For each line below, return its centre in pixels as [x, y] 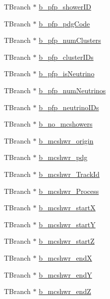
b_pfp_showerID [65, 6]
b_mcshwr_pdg [63, 157]
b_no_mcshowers [66, 124]
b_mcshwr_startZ [67, 241]
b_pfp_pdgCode [64, 23]
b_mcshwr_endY [65, 274]
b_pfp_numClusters [70, 40]
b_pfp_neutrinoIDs [69, 107]
